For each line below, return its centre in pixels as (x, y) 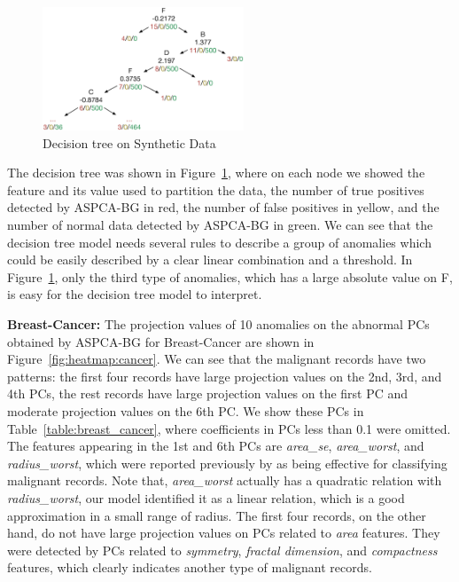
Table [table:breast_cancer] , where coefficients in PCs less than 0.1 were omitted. (229, 428)
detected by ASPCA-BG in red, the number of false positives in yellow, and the (223, 207)
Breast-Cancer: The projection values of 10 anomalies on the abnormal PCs (218, 324)
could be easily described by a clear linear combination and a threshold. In (210, 260)
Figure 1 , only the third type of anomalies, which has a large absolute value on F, (230, 276)
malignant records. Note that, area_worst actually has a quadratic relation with (225, 480)
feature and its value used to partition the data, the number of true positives (216, 189)
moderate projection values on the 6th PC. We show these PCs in (186, 410)
